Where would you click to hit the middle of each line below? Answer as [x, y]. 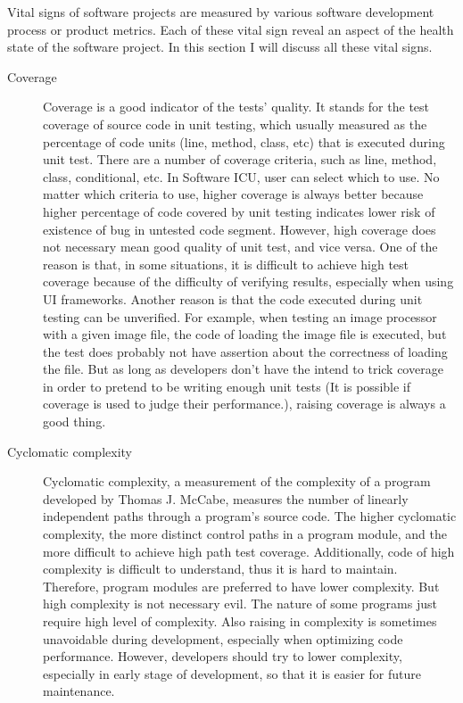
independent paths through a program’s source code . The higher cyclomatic [250, 516]
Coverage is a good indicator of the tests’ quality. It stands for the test [236, 107]
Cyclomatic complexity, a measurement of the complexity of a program [237, 481]
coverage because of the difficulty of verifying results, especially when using [248, 281]
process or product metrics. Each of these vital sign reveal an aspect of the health [231, 29]
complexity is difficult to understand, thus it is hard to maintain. [220, 569]
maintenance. [79, 691]
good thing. [74, 422]
